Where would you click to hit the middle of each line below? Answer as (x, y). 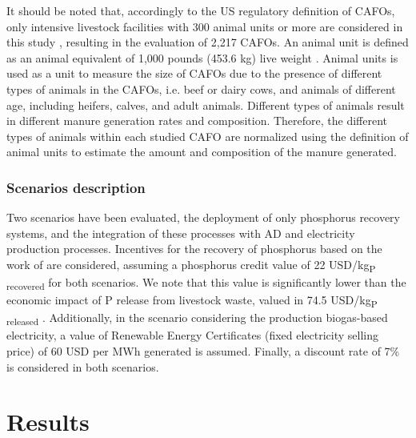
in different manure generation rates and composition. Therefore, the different (197, 121)
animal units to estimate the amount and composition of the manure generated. (202, 152)
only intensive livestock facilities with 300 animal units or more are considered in (205, 26)
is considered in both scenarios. (83, 366)
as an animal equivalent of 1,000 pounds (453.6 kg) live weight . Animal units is (202, 57)
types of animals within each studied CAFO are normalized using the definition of (208, 136)
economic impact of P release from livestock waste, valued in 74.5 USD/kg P (192, 301)
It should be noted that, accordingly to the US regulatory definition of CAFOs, (201, 10)
